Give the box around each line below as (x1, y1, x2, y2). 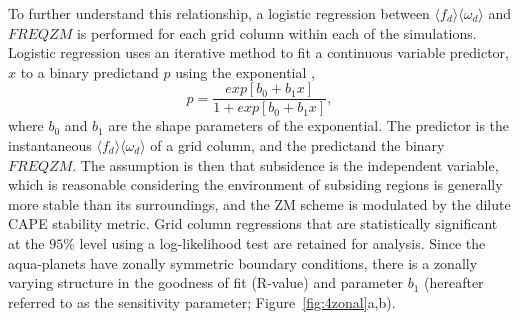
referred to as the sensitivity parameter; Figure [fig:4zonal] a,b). (8, 291, 396, 312)
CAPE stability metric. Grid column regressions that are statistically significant (8, 213, 498, 234)
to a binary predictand (20, 61, 159, 82)
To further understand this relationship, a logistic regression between (8, 3, 430, 23)
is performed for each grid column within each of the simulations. (76, 22, 477, 43)
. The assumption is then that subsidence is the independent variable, (72, 154, 499, 175)
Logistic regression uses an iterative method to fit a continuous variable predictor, (8, 42, 509, 63)
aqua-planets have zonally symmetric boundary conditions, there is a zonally (8, 252, 478, 273)
